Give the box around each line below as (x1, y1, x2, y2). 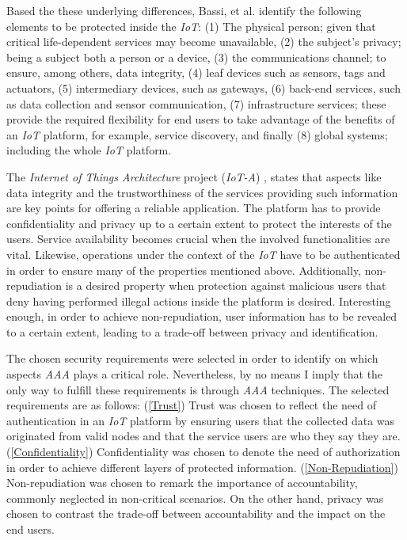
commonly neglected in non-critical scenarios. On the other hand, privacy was (6, 489, 384, 506)
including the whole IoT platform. (6, 142, 172, 158)
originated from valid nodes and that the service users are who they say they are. (6, 428, 401, 444)
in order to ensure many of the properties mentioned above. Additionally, (6, 261, 361, 278)
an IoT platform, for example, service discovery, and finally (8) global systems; (6, 126, 388, 143)
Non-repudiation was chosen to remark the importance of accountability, (6, 474, 358, 491)
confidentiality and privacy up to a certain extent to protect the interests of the (6, 215, 392, 231)
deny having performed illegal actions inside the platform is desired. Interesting (6, 292, 391, 309)
